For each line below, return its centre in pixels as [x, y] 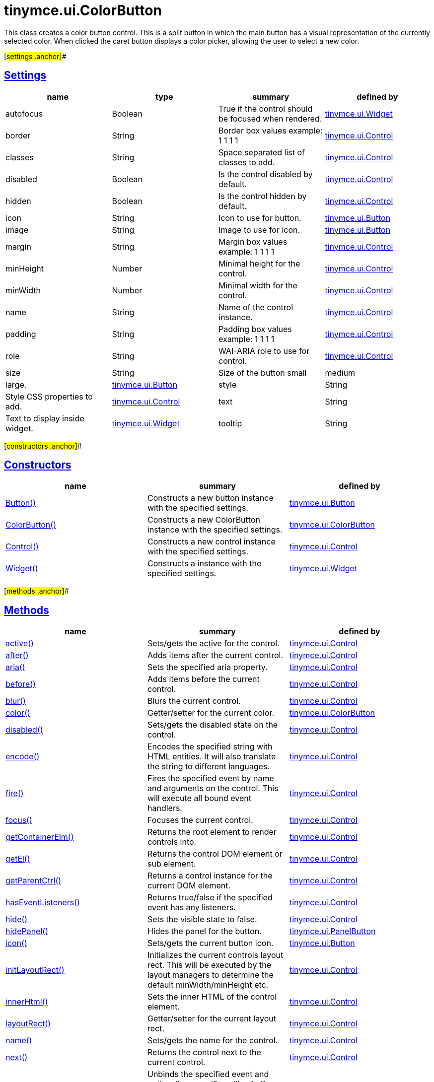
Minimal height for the [259, 263]
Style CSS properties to [49, 396]
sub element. [172, 864]
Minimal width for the [258, 285]
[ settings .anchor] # [35, 56]
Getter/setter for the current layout [212, 1019]
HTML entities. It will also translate [212, 757]
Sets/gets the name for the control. [213, 1041]
